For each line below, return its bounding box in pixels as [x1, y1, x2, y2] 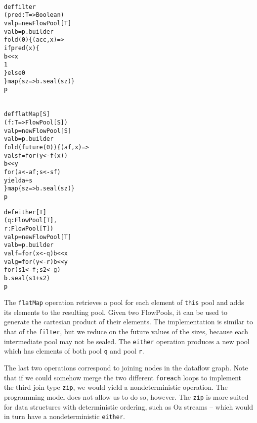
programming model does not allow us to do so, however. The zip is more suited [4, 391, 249, 402]
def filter [4, 3, 36, 10]
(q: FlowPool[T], [4, 217, 57, 224]
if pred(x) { [4, 44, 40, 52]
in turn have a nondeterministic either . [4, 411, 125, 422]
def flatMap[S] [4, 111, 50, 118]
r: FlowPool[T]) [4, 225, 54, 232]
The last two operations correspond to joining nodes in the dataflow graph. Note [4, 363, 248, 372]
